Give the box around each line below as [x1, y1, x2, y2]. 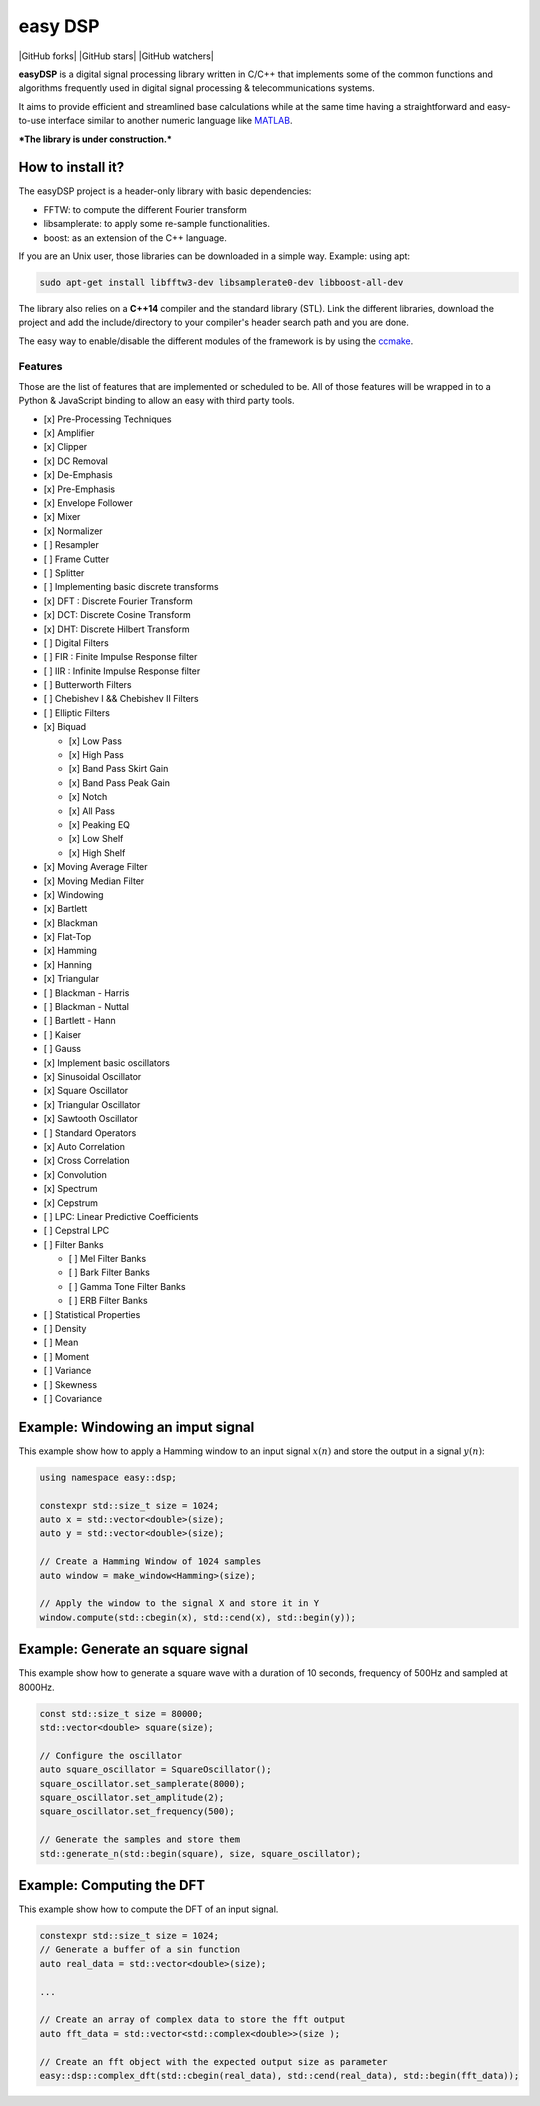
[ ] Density [43, 1323, 87, 1335]
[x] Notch [68, 791, 108, 803]
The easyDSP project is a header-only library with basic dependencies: [18, 185, 312, 197]
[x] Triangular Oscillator [43, 1098, 141, 1110]
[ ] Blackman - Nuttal [43, 1001, 130, 1013]
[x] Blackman [43, 916, 99, 929]
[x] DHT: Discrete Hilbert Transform [43, 623, 190, 635]
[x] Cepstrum [43, 1196, 99, 1209]
